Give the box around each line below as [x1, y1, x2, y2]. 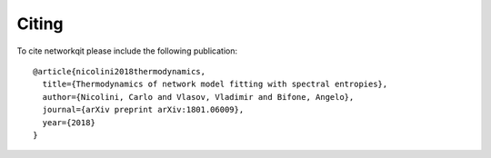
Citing [16, 14, 64, 34]
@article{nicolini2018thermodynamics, [33, 66, 206, 76]
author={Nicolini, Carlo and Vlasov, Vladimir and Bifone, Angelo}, [42, 92, 355, 102]
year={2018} [42, 117, 95, 127]
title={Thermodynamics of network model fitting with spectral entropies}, [42, 79, 388, 90]
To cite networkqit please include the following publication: [16, 45, 238, 56]
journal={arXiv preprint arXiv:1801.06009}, [42, 104, 245, 115]
